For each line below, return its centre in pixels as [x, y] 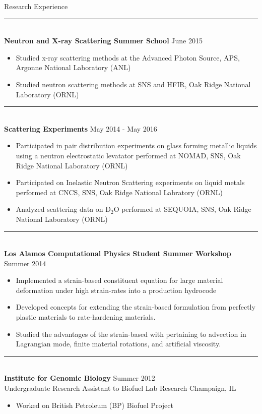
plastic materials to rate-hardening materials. [86, 317]
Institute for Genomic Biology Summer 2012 [80, 378]
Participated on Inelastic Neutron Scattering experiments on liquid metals [130, 182]
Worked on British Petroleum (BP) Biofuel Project [94, 405]
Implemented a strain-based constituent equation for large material [119, 280]
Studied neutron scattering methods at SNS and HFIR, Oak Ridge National [133, 84]
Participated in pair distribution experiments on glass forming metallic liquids [136, 145]
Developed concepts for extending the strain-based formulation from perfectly [136, 307]
